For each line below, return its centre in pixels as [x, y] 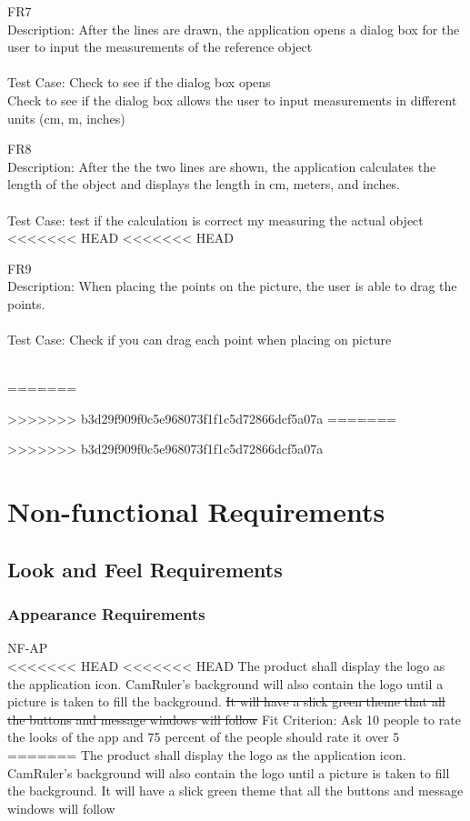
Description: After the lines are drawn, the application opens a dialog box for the [234, 29]
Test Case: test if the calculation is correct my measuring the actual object [215, 220]
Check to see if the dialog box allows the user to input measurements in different [232, 100]
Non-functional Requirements [196, 511]
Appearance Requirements [106, 614]
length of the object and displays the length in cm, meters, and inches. [204, 184]
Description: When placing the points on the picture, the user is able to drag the [232, 286]
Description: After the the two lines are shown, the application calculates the [222, 166]
